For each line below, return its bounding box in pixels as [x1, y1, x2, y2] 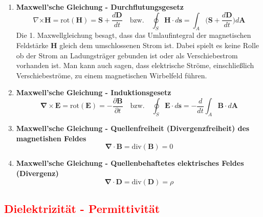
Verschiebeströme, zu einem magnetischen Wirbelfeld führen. [16, 70, 207, 80]
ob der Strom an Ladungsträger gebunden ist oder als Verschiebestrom [16, 50, 238, 60]
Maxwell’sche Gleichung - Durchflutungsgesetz [16, 2, 184, 12]
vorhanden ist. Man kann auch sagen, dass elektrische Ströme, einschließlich [16, 60, 254, 71]
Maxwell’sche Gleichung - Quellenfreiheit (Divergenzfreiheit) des [16, 123, 250, 134]
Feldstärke [16, 39, 49, 50]
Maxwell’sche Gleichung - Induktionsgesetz [16, 87, 171, 98]
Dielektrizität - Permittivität [4, 200, 160, 216]
